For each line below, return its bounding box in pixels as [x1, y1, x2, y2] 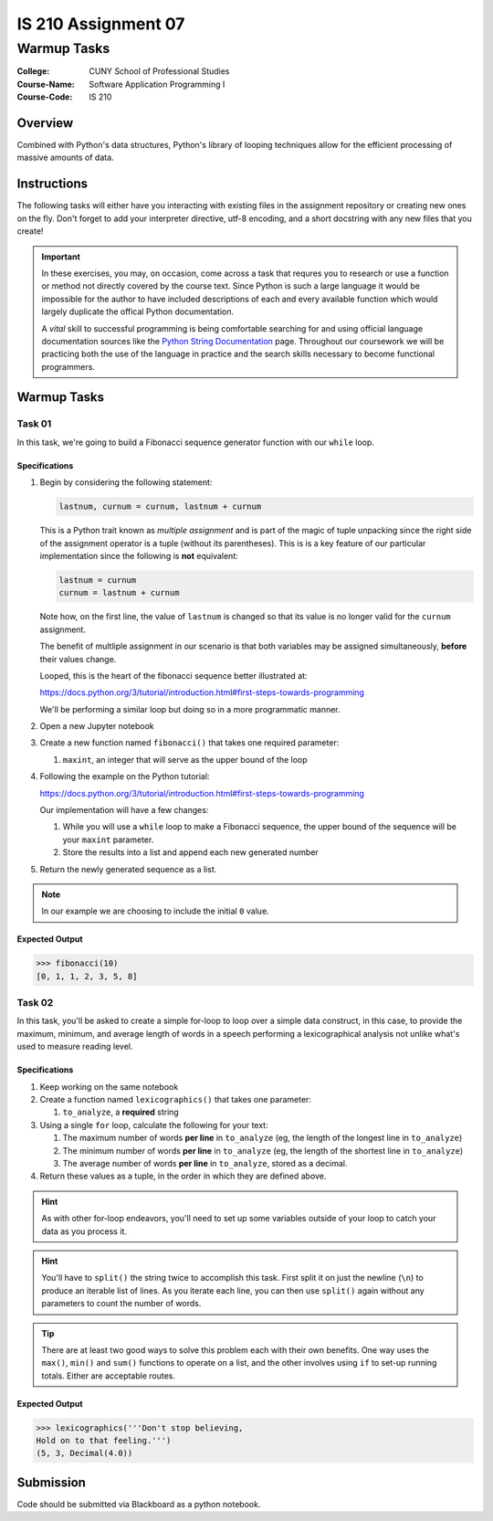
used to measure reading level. [16, 1041, 133, 1052]
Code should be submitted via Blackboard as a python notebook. [16, 1498, 261, 1509]
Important [41, 251, 81, 262]
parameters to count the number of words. [41, 1298, 202, 1309]
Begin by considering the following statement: [39, 477, 213, 488]
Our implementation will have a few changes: [39, 805, 209, 816]
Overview [16, 115, 74, 131]
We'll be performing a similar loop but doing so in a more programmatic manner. [39, 703, 341, 714]
